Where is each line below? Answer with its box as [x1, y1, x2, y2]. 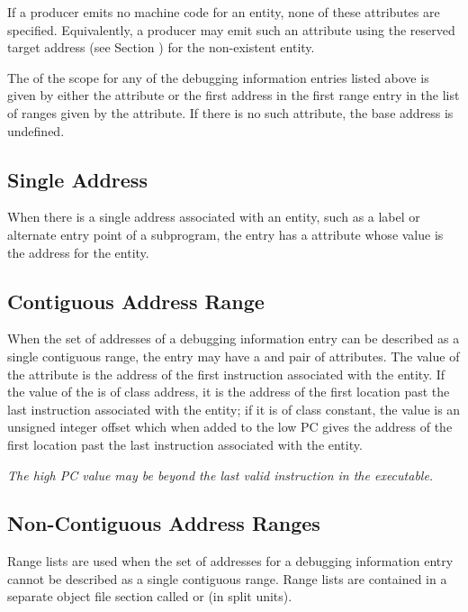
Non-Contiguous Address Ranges [7, 509, 320, 537]
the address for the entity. [7, 242, 149, 261]
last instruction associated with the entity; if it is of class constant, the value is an [7, 399, 461, 418]
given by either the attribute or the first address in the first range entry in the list [7, 86, 460, 105]
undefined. [7, 121, 65, 140]
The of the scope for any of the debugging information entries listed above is [7, 68, 429, 87]
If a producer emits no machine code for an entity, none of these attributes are [7, 3, 440, 21]
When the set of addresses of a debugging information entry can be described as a [7, 329, 460, 348]
